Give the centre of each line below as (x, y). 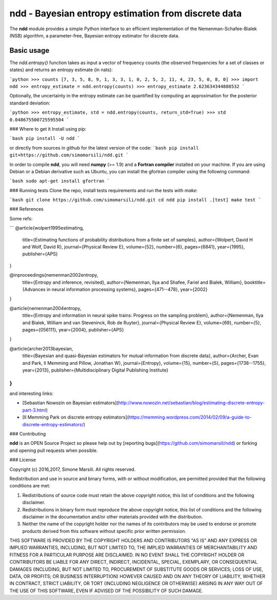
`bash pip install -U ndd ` (45, 139)
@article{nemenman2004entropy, (45, 308)
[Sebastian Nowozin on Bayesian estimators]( (71, 403)
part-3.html (34, 410)
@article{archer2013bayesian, (41, 348)
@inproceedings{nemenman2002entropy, (54, 275)
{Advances (34, 289)
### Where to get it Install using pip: (48, 129)
